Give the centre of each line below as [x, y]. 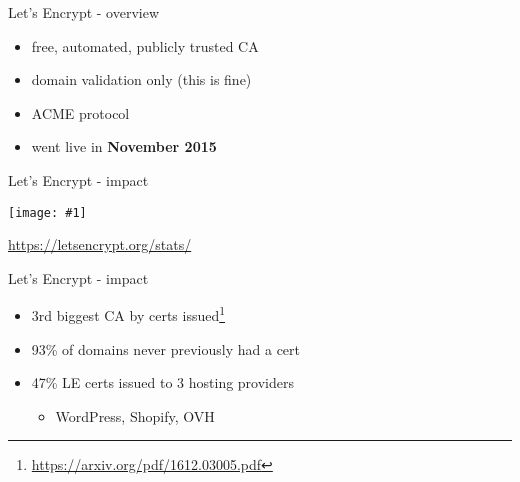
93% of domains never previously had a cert [166, 348]
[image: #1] [47, 212]
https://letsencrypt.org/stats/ [100, 244]
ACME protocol [80, 112]
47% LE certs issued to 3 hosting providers [163, 382]
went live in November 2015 [124, 146]
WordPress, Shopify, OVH [135, 415]
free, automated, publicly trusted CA [145, 45]
